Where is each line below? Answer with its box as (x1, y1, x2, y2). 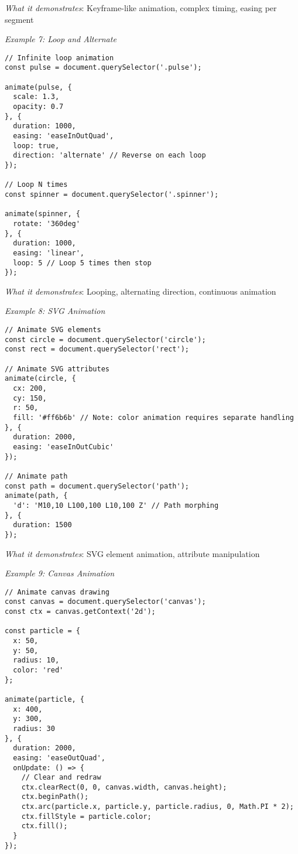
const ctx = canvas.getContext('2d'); (5, 607, 156, 616)
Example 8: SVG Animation (5, 305, 105, 317)
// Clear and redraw (21, 773, 101, 782)
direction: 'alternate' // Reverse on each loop (13, 151, 206, 160)
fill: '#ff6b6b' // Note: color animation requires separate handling (13, 413, 294, 422)
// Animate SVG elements (5, 326, 101, 334)
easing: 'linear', (13, 248, 85, 257)
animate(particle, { (5, 695, 85, 703)
